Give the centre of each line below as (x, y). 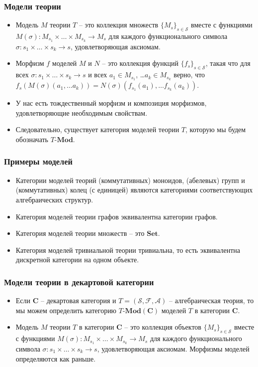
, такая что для (228, 63)
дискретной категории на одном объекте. (77, 260)
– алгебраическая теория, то (212, 300)
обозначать (32, 139)
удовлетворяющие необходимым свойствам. (82, 112)
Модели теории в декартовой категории (79, 281)
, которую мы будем (216, 129)
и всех (98, 75)
